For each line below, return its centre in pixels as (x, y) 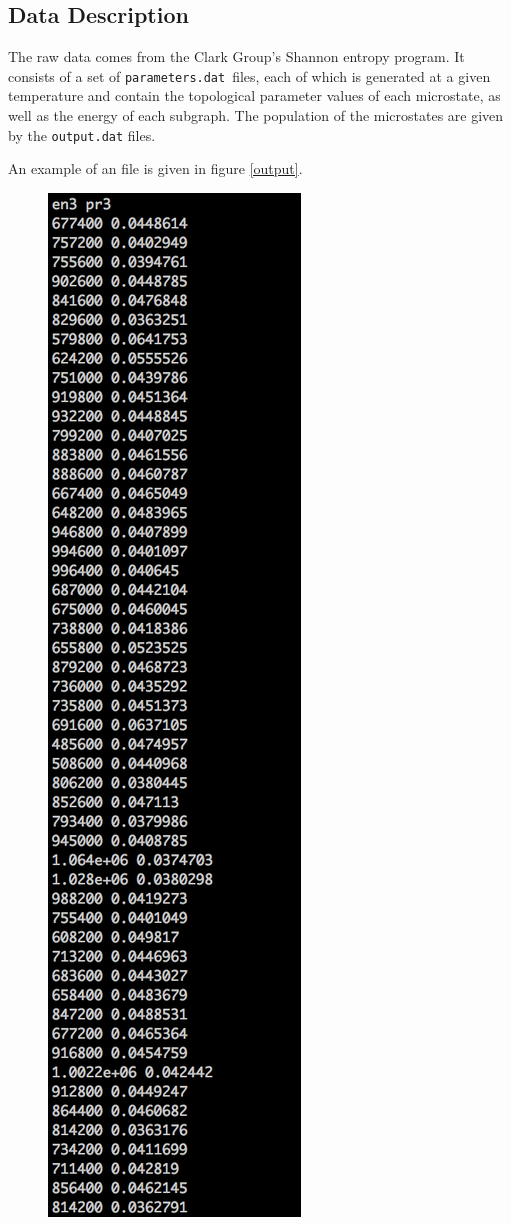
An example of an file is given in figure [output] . (155, 168)
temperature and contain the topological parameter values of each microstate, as (254, 95)
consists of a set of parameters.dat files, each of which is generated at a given (249, 75)
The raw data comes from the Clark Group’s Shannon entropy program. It (236, 56)
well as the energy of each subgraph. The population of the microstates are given (256, 115)
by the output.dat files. (82, 134)
